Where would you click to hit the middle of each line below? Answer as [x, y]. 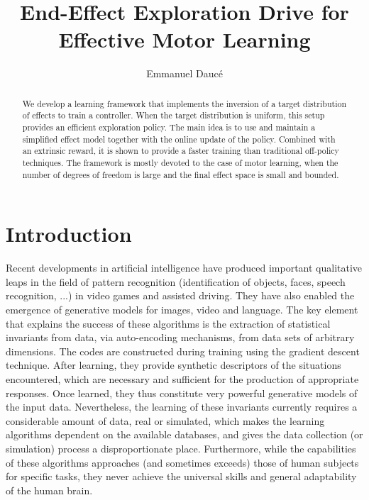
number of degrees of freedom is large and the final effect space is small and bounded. [181, 174]
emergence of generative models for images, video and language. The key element [182, 310]
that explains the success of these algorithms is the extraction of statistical [168, 323]
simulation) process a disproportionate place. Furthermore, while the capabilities [181, 448]
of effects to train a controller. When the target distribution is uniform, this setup [174, 115]
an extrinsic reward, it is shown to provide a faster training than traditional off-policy [181, 151]
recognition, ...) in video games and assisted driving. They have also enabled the [180, 295]
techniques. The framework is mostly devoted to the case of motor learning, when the [180, 162]
